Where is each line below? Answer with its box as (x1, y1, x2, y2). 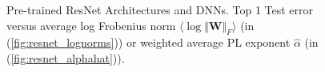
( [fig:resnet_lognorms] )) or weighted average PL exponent (6, 34, 291, 51)
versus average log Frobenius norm (6, 17, 176, 33)
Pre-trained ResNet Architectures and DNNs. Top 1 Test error (6, 2, 314, 17)
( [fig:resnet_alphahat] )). (6, 49, 125, 66)
